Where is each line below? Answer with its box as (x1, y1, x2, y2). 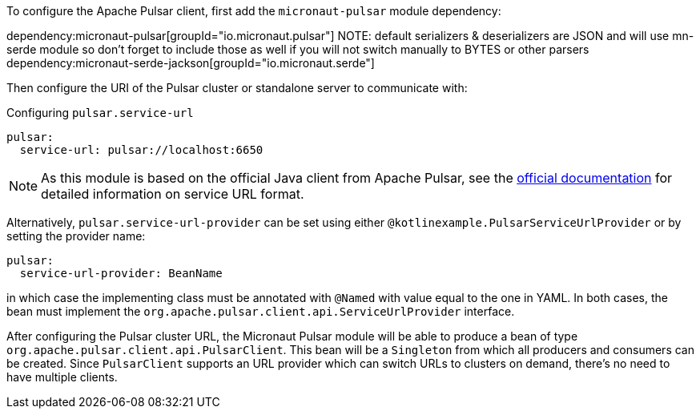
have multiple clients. (6, 370, 118, 384)
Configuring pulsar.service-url (6, 106, 194, 119)
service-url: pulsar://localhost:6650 (19, 143, 264, 156)
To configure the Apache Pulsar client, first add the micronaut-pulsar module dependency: (6, 4, 501, 18)
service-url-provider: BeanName (19, 267, 223, 280)
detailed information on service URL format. (41, 186, 304, 202)
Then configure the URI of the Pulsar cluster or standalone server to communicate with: (6, 81, 468, 95)
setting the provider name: (6, 229, 146, 243)
